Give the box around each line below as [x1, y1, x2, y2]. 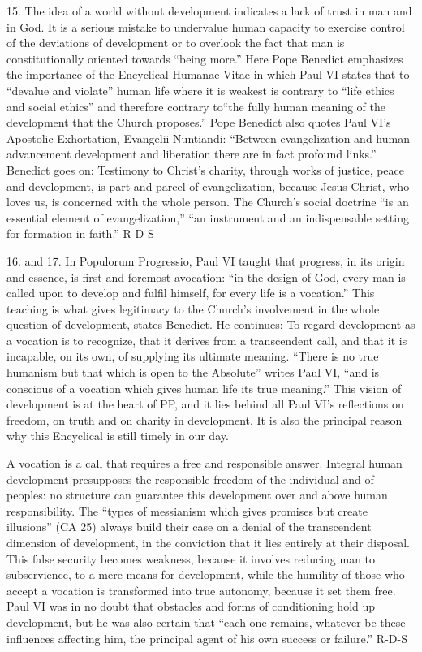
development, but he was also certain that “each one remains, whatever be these [6, 613, 406, 630]
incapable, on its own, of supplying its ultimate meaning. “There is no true [6, 348, 379, 365]
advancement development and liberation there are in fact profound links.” [6, 145, 377, 162]
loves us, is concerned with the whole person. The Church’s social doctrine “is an [6, 193, 409, 210]
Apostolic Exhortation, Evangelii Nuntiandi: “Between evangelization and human [6, 129, 410, 146]
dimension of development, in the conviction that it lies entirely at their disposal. [6, 534, 411, 551]
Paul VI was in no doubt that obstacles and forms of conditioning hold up [6, 598, 376, 615]
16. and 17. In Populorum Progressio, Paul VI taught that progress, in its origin [6, 252, 405, 269]
